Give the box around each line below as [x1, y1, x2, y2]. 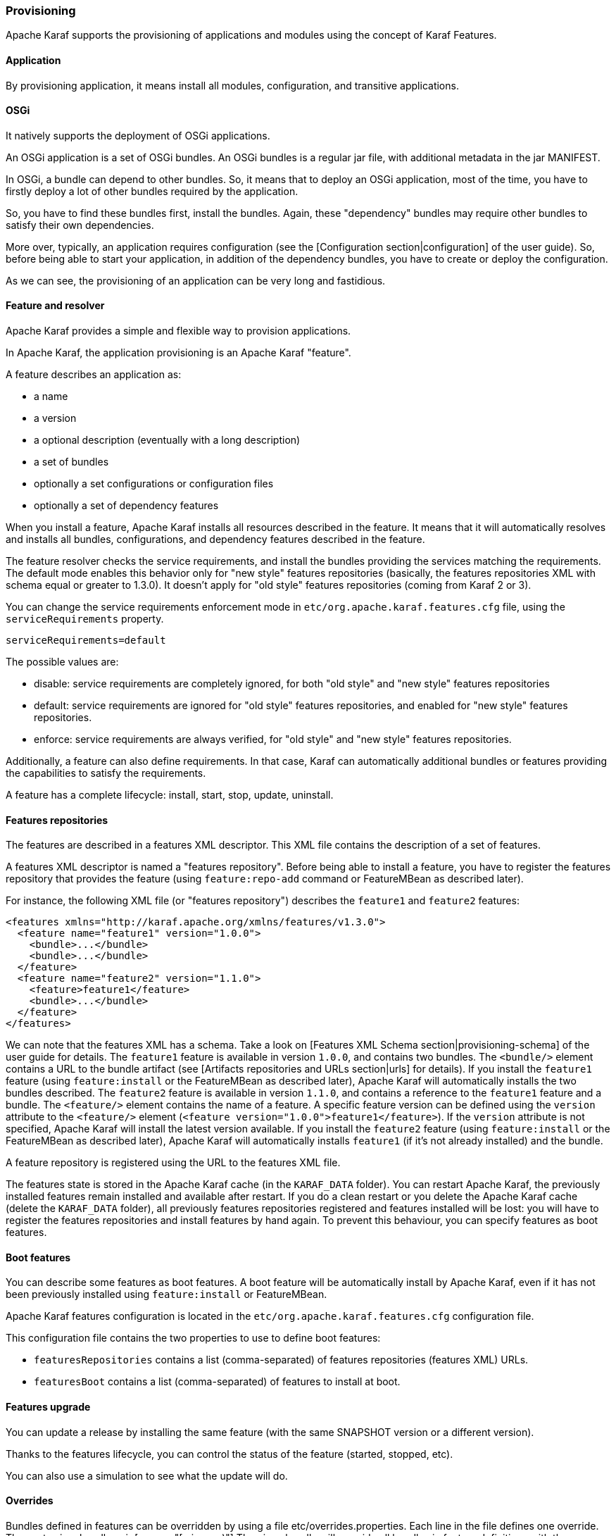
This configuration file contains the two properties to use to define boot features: [6, 1332, 381, 1344]
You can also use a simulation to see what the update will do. [6, 1469, 288, 1482]
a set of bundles [34, 456, 109, 468]
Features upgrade [6, 1401, 91, 1413]
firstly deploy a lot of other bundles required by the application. [6, 185, 298, 197]
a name [34, 390, 68, 403]
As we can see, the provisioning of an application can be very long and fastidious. [6, 274, 386, 287]
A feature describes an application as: [6, 368, 182, 381]
